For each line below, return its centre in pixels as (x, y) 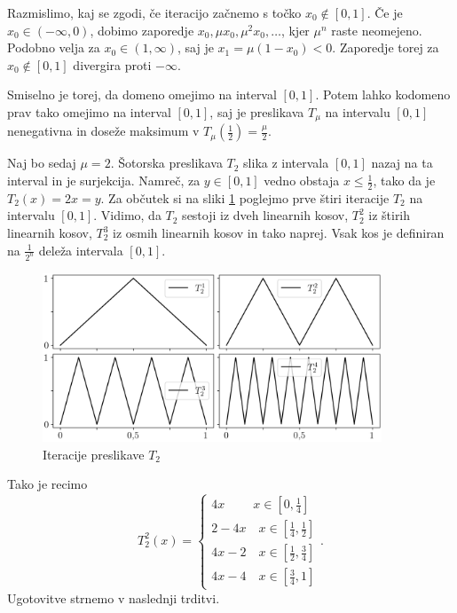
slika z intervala (286, 163)
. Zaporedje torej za (386, 47)
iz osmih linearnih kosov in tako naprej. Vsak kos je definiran (279, 233)
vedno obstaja (302, 181)
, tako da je (404, 181)
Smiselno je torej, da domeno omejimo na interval (142, 94)
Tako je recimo (47, 484)
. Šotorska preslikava (166, 163)
